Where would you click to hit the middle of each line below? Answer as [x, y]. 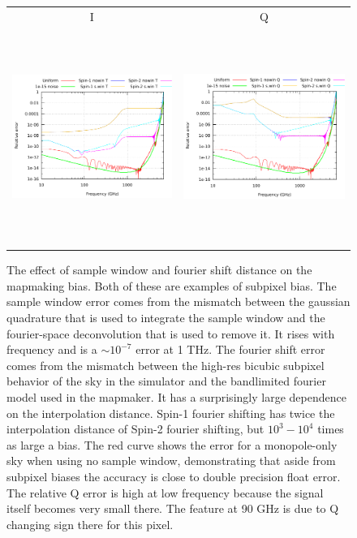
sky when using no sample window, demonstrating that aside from [171, 461]
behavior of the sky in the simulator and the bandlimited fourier [166, 381]
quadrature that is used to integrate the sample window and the [166, 318]
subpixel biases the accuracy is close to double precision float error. [174, 476]
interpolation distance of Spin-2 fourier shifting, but [135, 429]
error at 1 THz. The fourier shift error [230, 349]
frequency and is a [52, 349]
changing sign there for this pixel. [90, 524]
